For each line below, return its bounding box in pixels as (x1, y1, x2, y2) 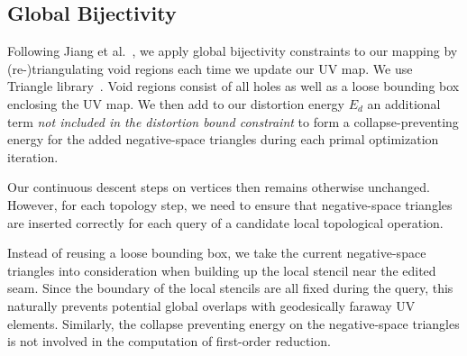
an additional (367, 94, 441, 113)
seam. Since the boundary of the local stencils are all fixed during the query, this (7, 278, 453, 297)
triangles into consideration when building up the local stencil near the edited (7, 260, 436, 279)
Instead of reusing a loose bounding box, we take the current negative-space (7, 243, 426, 262)
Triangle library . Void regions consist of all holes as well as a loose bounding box (7, 77, 460, 96)
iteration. (7, 147, 59, 166)
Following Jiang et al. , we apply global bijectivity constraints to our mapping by (7, 41, 458, 60)
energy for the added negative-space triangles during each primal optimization (7, 130, 439, 149)
